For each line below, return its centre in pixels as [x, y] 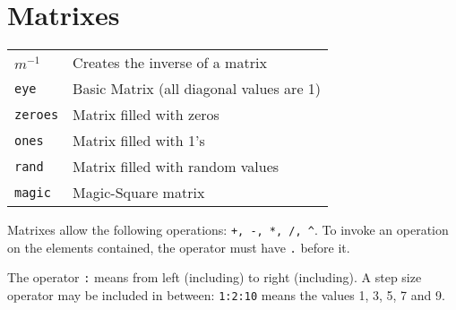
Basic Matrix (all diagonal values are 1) [197, 89]
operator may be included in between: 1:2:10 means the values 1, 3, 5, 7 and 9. [226, 295]
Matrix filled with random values [176, 167]
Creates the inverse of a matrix [170, 63]
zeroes [37, 114]
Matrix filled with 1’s [139, 141]
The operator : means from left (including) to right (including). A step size [215, 277]
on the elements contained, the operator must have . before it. [179, 247]
